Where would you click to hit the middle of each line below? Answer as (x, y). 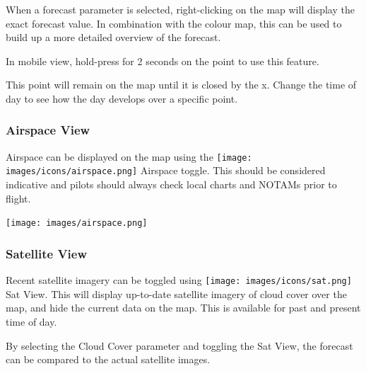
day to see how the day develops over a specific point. (122, 98)
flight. (18, 198)
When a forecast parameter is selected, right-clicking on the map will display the (180, 9)
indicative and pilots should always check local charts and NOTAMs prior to (171, 184)
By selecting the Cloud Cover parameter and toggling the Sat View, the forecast (179, 345)
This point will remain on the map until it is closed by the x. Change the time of (181, 85)
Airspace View (48, 130)
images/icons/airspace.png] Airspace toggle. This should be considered (166, 170)
